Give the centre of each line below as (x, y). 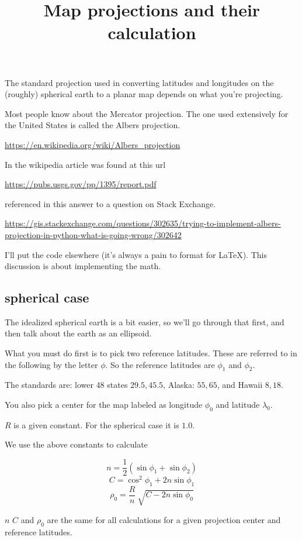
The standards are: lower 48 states (66, 385)
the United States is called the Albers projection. (93, 125)
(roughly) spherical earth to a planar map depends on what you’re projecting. (144, 94)
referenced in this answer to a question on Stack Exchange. (110, 203)
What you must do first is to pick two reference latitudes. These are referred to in (151, 353)
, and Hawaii (240, 385)
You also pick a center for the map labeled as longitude (104, 405)
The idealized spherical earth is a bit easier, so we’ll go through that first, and (145, 321)
